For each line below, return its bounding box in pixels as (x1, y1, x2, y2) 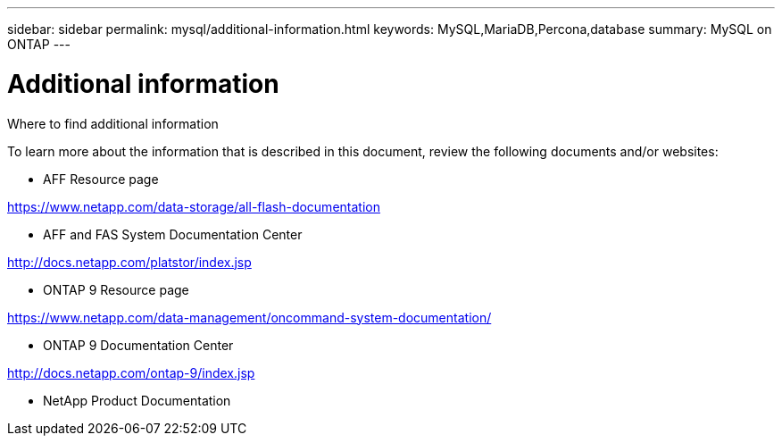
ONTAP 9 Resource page (43, 281, 189, 297)
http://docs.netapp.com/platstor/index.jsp (7, 254, 252, 270)
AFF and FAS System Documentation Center (43, 226, 303, 242)
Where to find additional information (7, 115, 219, 131)
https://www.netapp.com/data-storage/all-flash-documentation (7, 198, 380, 214)
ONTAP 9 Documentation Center (43, 337, 234, 353)
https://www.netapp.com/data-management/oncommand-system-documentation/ (7, 309, 492, 325)
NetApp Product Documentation (43, 392, 231, 408)
